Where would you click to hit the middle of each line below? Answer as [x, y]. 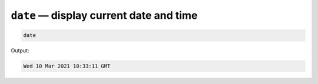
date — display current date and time [104, 15]
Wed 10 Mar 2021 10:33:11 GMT [67, 66]
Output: [20, 51]
